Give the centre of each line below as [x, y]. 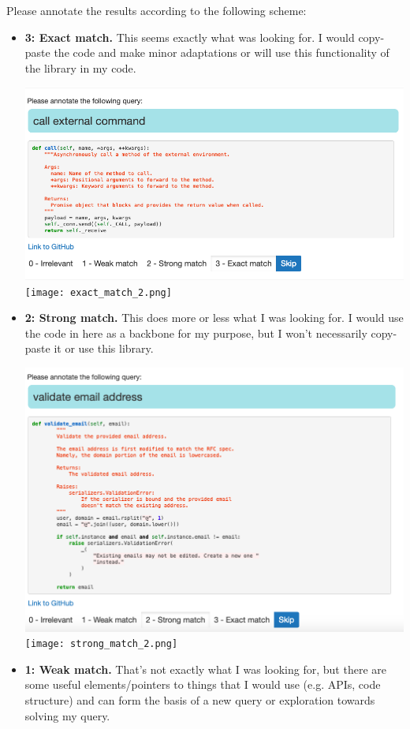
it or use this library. [104, 348]
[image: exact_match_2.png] [98, 292]
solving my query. [67, 715]
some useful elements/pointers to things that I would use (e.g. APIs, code [203, 684]
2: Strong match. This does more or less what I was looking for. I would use [214, 318]
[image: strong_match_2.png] [101, 644]
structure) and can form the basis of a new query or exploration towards [200, 700]
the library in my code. [80, 67]
